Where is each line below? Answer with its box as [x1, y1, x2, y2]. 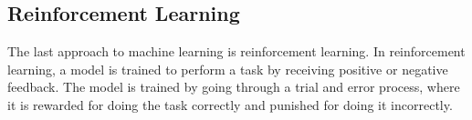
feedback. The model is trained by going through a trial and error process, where [7, 77, 460, 96]
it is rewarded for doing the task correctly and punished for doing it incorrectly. [7, 95, 453, 114]
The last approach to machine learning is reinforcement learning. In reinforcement [7, 42, 466, 61]
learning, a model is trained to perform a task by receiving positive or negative [7, 59, 448, 78]
